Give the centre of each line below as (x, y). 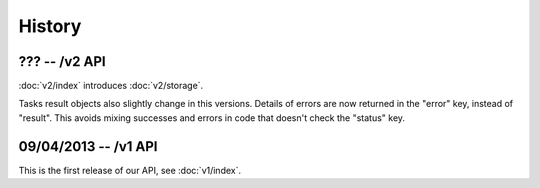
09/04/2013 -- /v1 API (88, 146)
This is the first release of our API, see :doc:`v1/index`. (130, 170)
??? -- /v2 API (62, 61)
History (50, 26)
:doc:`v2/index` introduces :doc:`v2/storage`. (111, 86)
